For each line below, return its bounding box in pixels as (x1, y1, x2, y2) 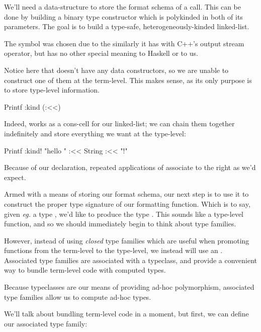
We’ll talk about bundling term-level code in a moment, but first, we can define (4, 308, 249, 319)
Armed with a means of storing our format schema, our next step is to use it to (4, 189, 249, 199)
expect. (4, 172, 26, 182)
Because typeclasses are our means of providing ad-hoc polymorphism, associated (4, 282, 254, 292)
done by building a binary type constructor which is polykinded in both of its (4, 11, 243, 22)
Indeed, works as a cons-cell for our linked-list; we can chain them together (4, 118, 235, 129)
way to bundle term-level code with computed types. (4, 265, 166, 275)
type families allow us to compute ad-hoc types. (4, 291, 151, 302)
